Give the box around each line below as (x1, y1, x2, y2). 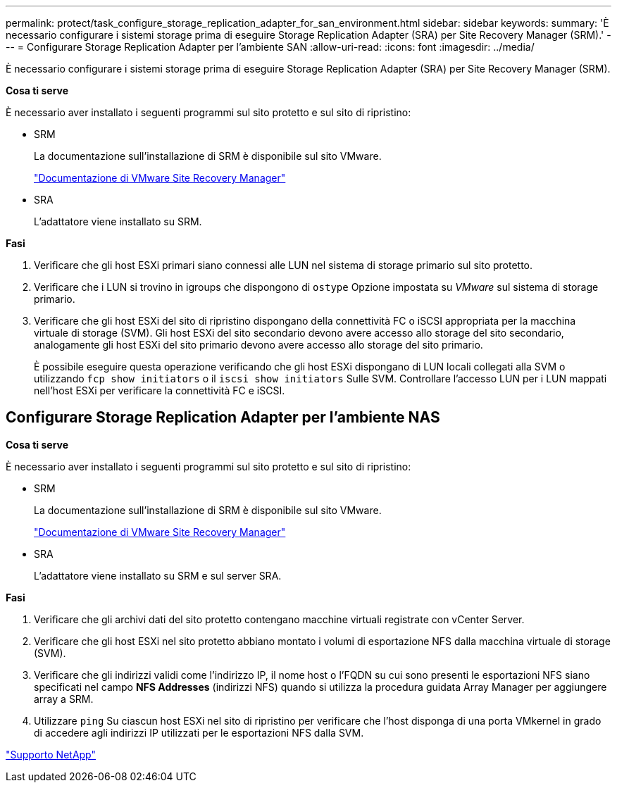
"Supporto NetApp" (6, 748, 96, 761)
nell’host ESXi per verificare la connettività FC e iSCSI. (34, 384, 285, 396)
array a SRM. (34, 692, 94, 705)
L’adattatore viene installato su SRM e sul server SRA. (34, 569, 282, 582)
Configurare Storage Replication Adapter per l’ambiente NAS (6, 408, 440, 427)
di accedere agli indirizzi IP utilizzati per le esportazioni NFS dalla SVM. (34, 726, 364, 739)
